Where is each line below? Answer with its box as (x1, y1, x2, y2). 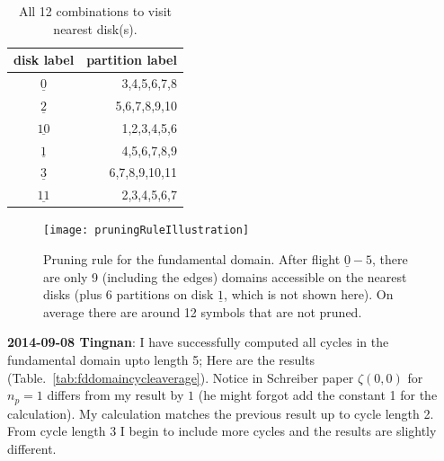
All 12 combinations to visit (18, 2, 173, 20)
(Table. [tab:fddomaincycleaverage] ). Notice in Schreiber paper (7, 368, 354, 386)
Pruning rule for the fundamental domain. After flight (43, 250, 341, 268)
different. (7, 439, 57, 457)
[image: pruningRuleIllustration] (43, 224, 250, 237)
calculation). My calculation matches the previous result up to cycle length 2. (7, 403, 434, 422)
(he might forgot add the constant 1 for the (198, 386, 438, 404)
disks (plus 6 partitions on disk (43, 285, 214, 304)
